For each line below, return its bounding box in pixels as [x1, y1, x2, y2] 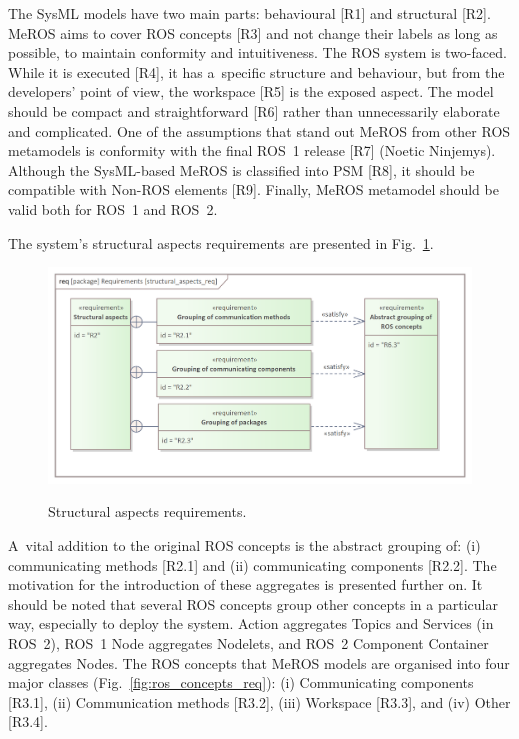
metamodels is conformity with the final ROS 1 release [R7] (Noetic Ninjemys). [8, 140, 496, 161]
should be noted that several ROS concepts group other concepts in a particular [8, 593, 498, 614]
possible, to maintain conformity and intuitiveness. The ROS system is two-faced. [8, 42, 507, 63]
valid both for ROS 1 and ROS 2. [8, 198, 218, 219]
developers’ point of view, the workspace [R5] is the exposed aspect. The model [8, 81, 494, 102]
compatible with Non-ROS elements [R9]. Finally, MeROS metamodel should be [8, 179, 499, 200]
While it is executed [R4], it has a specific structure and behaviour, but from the [8, 61, 505, 82]
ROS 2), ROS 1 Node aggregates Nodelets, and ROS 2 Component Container [8, 633, 489, 654]
